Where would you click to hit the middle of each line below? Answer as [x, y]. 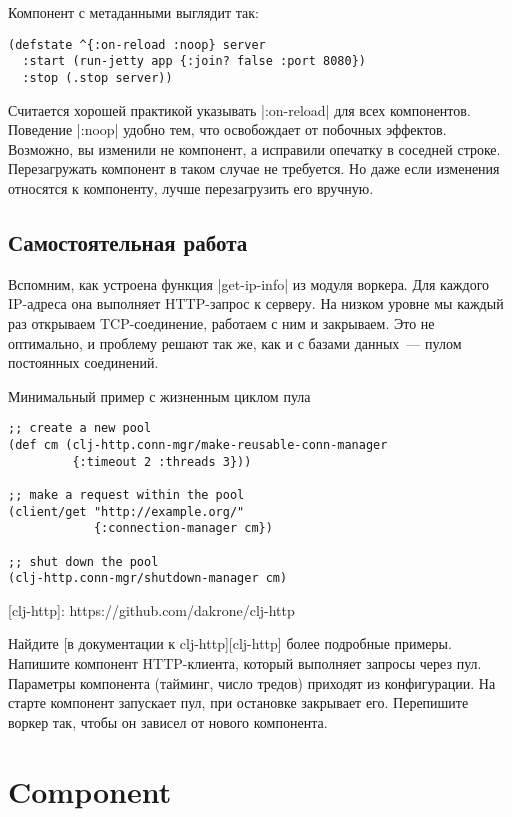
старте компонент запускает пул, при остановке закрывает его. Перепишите [238, 702]
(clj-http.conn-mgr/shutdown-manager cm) [148, 578]
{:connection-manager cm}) [183, 528]
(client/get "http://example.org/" [126, 511]
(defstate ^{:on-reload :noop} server [137, 44]
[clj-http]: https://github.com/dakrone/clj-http [151, 609]
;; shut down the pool [83, 561]
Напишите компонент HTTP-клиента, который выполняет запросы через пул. [245, 663]
